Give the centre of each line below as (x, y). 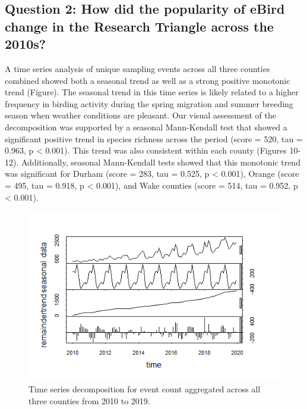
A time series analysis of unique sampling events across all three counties (137, 68)
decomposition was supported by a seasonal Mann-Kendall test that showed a (146, 127)
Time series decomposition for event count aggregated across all (145, 389)
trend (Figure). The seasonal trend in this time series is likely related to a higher (152, 92)
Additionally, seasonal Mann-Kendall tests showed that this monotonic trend (161, 162)
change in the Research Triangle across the (139, 26)
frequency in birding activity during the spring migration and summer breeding (149, 103)
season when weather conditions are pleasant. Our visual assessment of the (140, 115)
